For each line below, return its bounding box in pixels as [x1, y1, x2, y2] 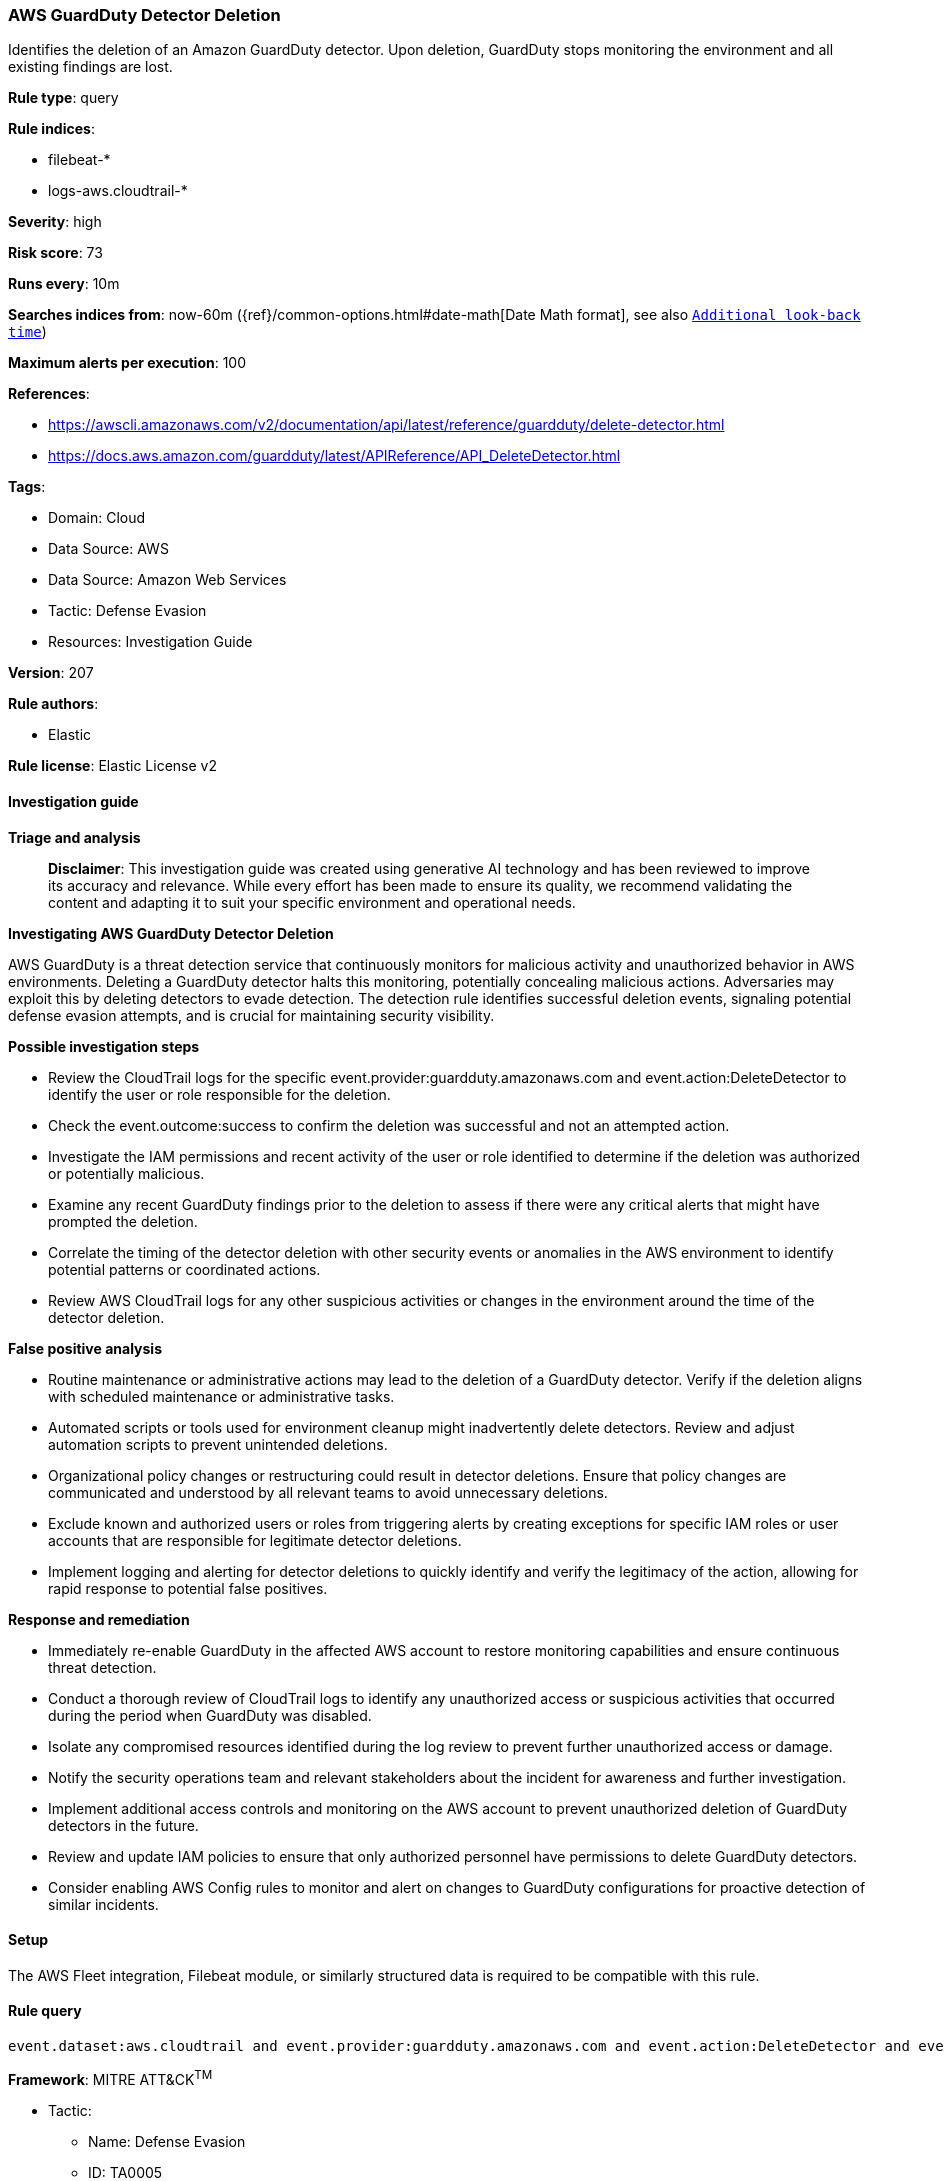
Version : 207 [8, 664, 94, 682]
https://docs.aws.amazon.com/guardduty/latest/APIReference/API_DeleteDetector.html [48, 447, 621, 465]
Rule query [8, 2002, 82, 2020]
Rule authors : [8, 695, 99, 713]
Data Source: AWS [48, 540, 169, 558]
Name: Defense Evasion [88, 2132, 246, 2150]
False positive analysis [8, 1339, 162, 1357]
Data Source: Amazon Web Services [48, 571, 287, 589]
